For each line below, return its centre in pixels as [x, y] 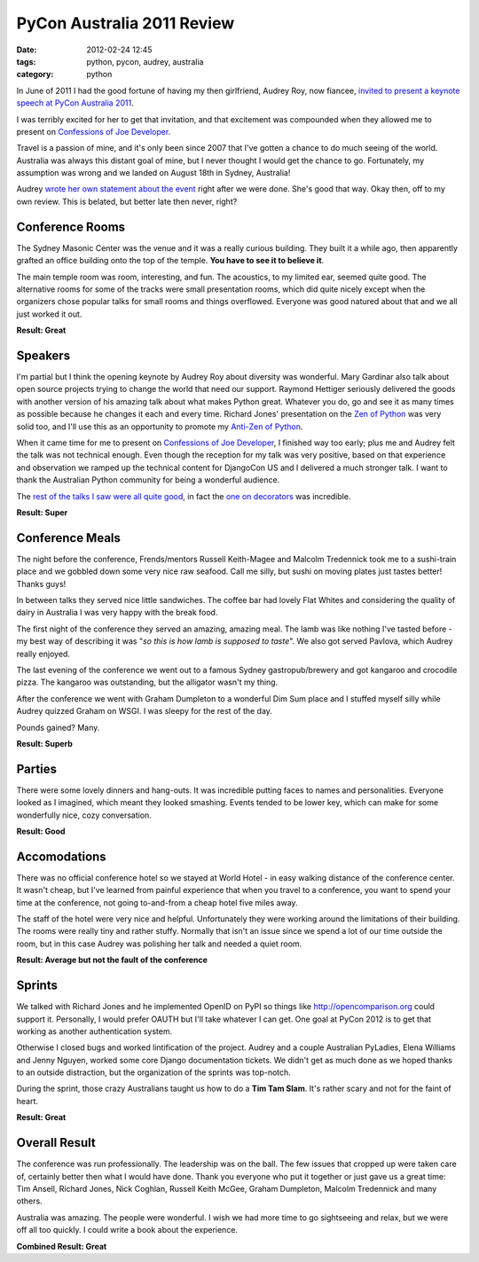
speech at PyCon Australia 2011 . [75, 103]
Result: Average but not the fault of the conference [112, 960]
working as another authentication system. [94, 1031]
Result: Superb [44, 743]
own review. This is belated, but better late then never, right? [127, 201]
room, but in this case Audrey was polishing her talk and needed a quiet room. [159, 944]
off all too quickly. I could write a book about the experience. [127, 1230]
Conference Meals [69, 538]
